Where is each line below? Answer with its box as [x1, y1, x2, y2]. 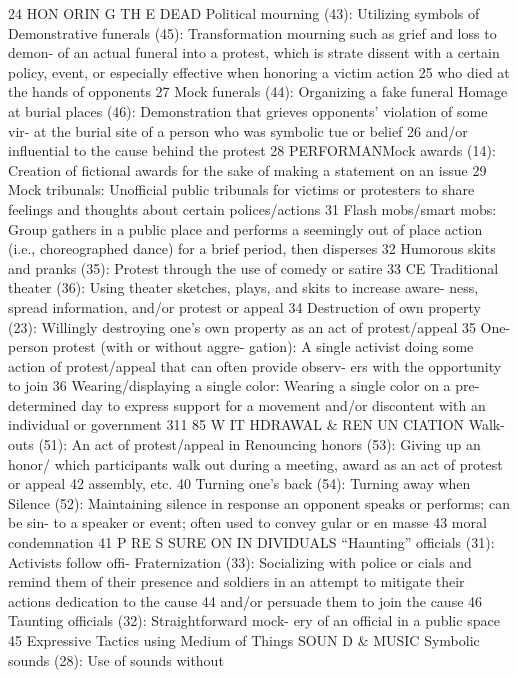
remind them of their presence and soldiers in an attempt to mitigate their [8, 571, 465, 592]
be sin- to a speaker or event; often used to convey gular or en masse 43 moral [8, 512, 487, 533]
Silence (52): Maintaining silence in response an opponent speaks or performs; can [8, 492, 510, 513]
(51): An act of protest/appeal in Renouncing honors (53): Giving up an [38, 434, 481, 455]
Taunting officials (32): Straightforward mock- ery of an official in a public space [8, 610, 500, 631]
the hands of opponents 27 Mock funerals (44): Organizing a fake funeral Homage [8, 81, 508, 102]
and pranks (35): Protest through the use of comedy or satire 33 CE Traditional [8, 257, 499, 278]
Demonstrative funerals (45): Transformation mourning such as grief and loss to [8, 22, 497, 43]
